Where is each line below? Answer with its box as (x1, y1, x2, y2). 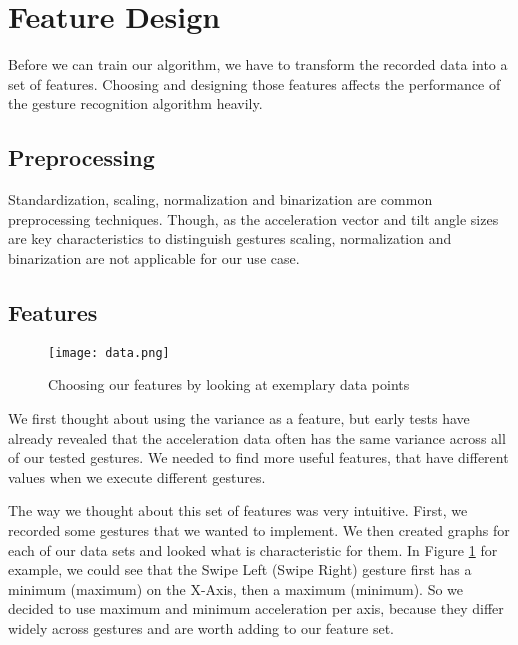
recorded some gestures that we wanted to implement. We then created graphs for (8, 519, 510, 540)
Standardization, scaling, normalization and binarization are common (8, 189, 433, 210)
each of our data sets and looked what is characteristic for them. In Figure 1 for (8, 539, 498, 560)
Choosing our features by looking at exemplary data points (48, 374, 410, 395)
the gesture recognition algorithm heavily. (8, 93, 263, 114)
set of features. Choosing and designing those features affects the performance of (8, 73, 501, 94)
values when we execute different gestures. (8, 466, 266, 487)
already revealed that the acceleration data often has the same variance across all (8, 427, 506, 448)
